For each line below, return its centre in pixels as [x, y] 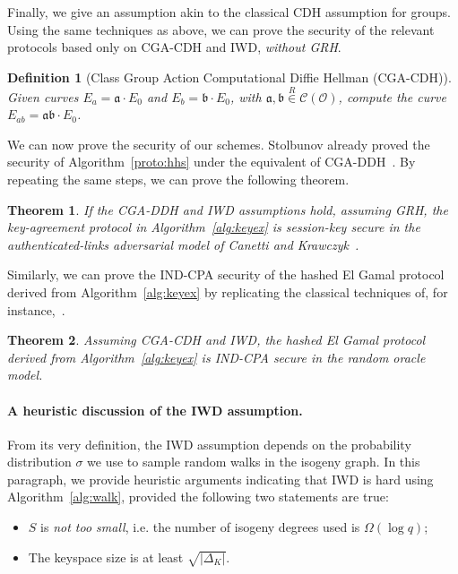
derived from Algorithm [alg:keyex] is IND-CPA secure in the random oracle [216, 357]
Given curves [43, 96]
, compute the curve [392, 96]
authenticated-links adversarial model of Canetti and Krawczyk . [183, 244]
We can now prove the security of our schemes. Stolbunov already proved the [219, 144]
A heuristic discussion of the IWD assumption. [155, 410]
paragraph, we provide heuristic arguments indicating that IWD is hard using [220, 479]
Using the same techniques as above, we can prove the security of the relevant [221, 29]
